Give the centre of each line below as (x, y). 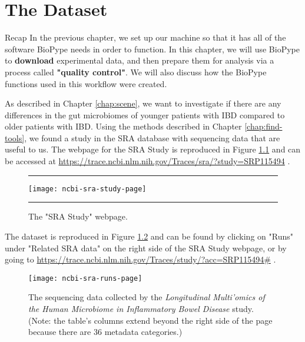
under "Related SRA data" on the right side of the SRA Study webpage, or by (146, 248)
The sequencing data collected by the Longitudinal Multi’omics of (147, 297)
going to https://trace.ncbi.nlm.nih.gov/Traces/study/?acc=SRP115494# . (140, 259)
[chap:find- (263, 126)
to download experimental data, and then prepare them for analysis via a (140, 60)
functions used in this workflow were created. (86, 83)
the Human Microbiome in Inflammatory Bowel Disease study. (141, 308)
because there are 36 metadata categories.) (105, 332)
